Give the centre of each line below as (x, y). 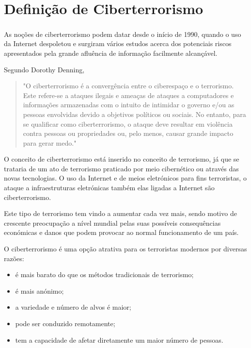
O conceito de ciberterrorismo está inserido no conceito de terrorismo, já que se (122, 159)
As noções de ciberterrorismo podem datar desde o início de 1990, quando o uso (123, 34)
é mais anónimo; (39, 290)
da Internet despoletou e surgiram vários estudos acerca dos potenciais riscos (118, 43)
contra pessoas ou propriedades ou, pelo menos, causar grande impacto (128, 133)
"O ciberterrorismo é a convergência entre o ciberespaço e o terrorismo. (128, 86)
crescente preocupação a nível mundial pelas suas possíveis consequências (112, 223)
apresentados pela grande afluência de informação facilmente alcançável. (111, 53)
